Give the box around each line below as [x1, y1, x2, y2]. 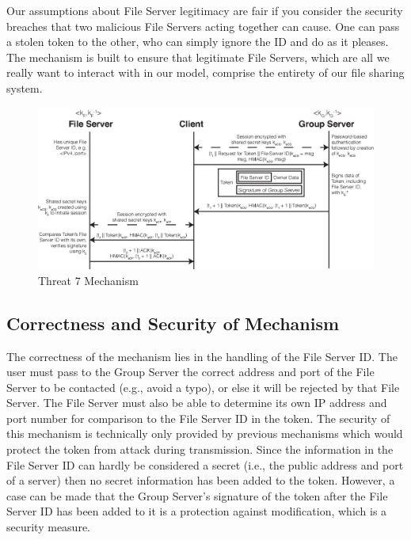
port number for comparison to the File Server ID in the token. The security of [6, 409, 390, 426]
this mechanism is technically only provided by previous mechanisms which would [6, 425, 403, 442]
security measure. [6, 519, 90, 535]
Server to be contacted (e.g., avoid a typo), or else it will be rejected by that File [6, 378, 400, 395]
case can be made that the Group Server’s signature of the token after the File [6, 487, 388, 504]
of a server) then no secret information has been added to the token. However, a [6, 472, 395, 489]
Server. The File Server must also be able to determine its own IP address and [6, 394, 387, 411]
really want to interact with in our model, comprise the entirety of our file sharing [6, 64, 405, 81]
